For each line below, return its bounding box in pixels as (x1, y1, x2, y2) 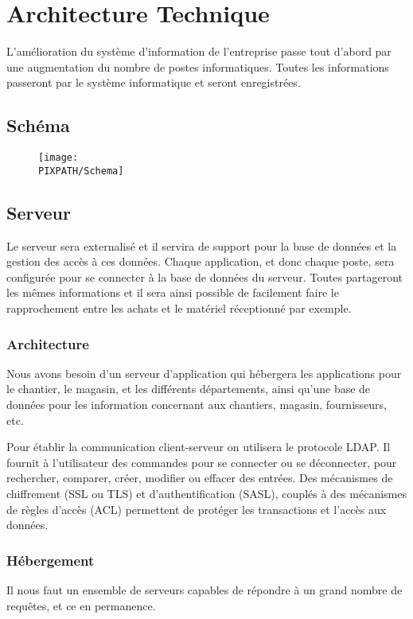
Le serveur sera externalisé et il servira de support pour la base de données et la (6, 237, 397, 254)
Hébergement (6, 550, 95, 570)
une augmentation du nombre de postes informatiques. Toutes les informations (6, 58, 389, 75)
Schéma (6, 113, 70, 138)
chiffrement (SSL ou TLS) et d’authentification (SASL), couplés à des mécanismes (6, 485, 407, 501)
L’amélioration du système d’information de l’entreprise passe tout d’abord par (6, 43, 392, 60)
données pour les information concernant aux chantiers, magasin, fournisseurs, (6, 396, 387, 412)
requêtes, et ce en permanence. (6, 597, 156, 613)
